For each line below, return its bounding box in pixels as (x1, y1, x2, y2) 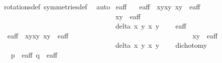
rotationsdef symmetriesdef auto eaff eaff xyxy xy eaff (3, 1, 200, 11)
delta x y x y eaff (115, 21, 186, 31)
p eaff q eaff (10, 49, 57, 60)
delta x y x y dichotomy (115, 40, 207, 50)
